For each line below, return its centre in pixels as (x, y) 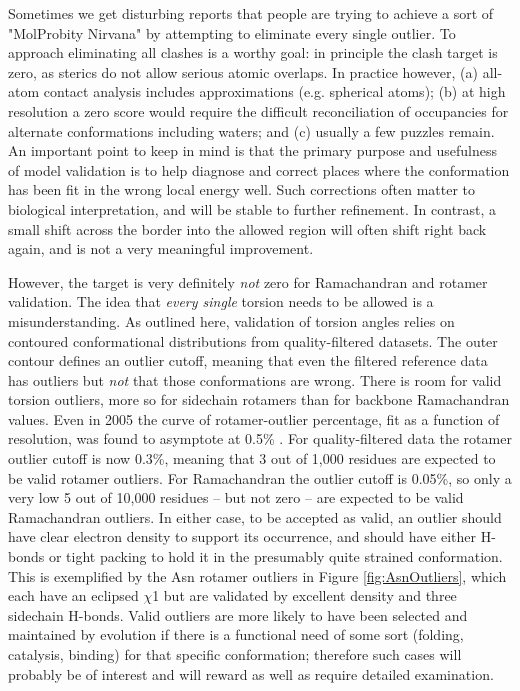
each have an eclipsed (73, 595)
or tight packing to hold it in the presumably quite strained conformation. (275, 556)
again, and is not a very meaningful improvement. (161, 248)
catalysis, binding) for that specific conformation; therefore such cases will (235, 654)
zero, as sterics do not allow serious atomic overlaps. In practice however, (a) (243, 71)
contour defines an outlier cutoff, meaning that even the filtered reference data (248, 360)
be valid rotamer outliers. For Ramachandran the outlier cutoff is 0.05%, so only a (260, 477)
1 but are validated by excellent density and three (304, 595)
